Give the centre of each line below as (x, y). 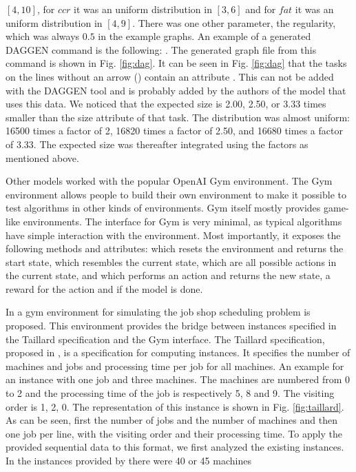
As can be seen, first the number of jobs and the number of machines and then (171, 420)
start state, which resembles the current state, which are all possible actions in (171, 261)
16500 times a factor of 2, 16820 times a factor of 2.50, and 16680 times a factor (174, 131)
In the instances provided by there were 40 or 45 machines (128, 460)
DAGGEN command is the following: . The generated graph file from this (161, 49)
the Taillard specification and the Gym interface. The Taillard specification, (165, 339)
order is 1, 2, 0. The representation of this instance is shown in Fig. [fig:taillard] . (175, 406)
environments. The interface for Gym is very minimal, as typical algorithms (182, 221)
